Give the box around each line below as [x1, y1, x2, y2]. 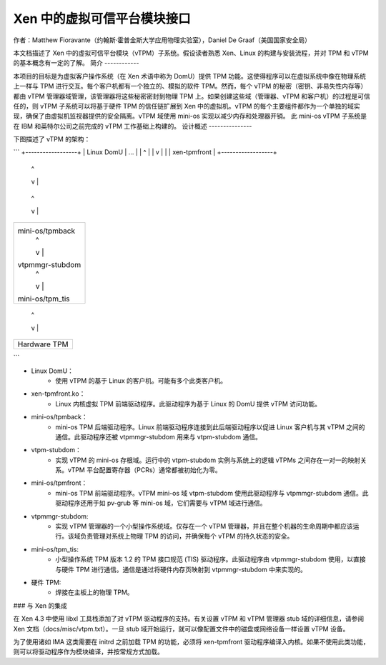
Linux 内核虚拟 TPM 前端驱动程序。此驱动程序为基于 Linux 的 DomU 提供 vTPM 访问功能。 [55, 399, 322, 408]
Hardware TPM [17, 339, 69, 349]
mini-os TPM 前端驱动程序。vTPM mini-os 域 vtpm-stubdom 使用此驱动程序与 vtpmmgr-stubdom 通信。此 [55, 489, 369, 497]
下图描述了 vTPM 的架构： [13, 135, 91, 144]
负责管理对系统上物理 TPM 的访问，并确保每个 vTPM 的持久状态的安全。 [79, 532, 294, 541]
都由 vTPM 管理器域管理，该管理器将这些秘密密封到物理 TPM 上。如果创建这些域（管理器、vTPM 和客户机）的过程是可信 [13, 91, 371, 100]
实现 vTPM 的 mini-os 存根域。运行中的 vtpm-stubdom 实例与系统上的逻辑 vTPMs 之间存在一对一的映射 [55, 456, 361, 464]
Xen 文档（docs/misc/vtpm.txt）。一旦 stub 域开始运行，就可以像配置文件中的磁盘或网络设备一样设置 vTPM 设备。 [13, 624, 350, 633]
